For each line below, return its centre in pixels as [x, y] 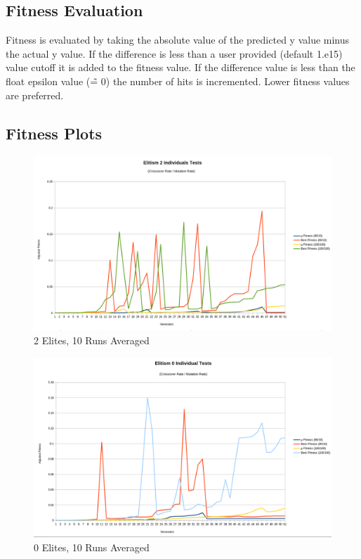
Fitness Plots [54, 133]
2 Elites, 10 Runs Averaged [92, 340]
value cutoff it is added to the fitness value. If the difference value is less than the [180, 67]
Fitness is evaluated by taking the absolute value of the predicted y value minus [178, 40]
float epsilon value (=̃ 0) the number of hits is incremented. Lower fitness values [178, 81]
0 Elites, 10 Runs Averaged [92, 547]
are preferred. [35, 95]
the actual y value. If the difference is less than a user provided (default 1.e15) [174, 53]
